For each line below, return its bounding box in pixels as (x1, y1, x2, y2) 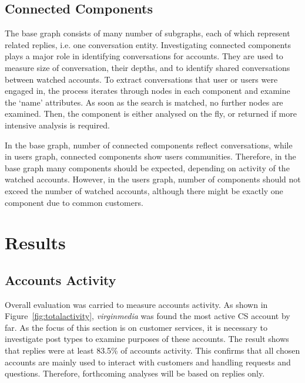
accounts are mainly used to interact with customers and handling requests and (5, 355, 291, 368)
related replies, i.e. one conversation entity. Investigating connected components (5, 38, 291, 50)
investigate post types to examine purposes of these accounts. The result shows (5, 333, 289, 345)
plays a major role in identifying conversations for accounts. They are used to (5, 50, 283, 62)
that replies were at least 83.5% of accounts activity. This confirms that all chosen (5, 344, 300, 357)
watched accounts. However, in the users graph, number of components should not (5, 173, 301, 185)
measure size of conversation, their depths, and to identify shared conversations (5, 61, 290, 73)
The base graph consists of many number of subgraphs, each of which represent (5, 27, 290, 39)
